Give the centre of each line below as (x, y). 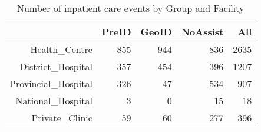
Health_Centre (61, 49)
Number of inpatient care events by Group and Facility (130, 8)
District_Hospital (56, 66)
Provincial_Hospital (51, 83)
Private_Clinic (62, 118)
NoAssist (202, 32)
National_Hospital (54, 100)
